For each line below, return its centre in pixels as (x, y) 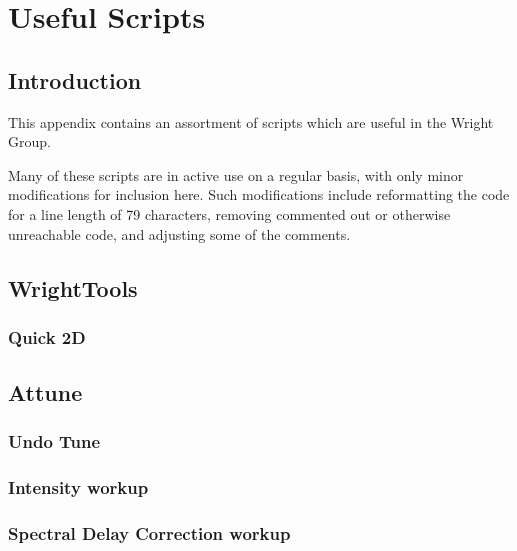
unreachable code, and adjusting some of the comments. (179, 233)
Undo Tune (54, 441)
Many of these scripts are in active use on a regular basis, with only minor (236, 174)
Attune (45, 392)
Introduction (75, 79)
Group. (29, 141)
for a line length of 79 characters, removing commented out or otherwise (229, 213)
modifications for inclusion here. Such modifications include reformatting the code (259, 194)
